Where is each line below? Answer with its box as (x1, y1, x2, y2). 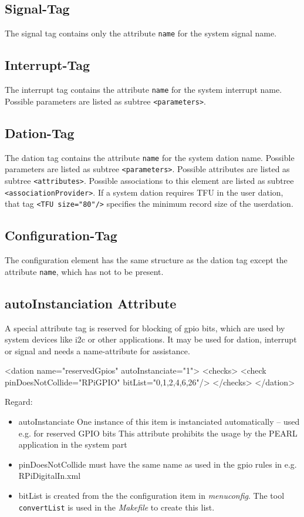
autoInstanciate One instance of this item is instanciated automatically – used (18, 415, 300, 428)
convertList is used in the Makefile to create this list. (18, 501, 215, 513)
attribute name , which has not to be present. (5, 265, 164, 277)
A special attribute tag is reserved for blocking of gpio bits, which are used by (5, 321, 285, 334)
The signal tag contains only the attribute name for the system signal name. (5, 27, 277, 39)
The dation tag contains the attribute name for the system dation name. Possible (5, 151, 295, 163)
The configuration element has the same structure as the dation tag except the (5, 254, 288, 266)
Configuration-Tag (5, 226, 117, 244)
